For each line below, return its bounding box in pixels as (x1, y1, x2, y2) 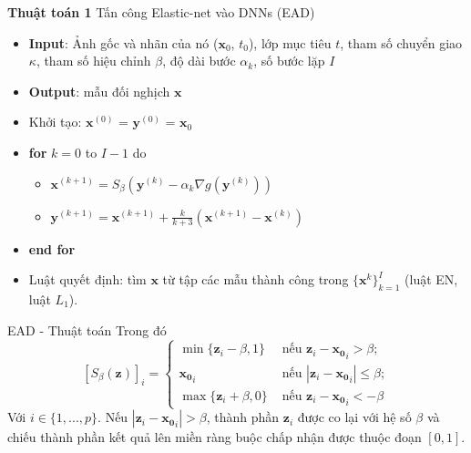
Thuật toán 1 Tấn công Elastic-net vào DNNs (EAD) (7, 3, 315, 21)
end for (28, 239, 76, 258)
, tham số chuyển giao (340, 33, 463, 52)
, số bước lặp (253, 51, 325, 70)
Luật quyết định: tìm (28, 270, 147, 289)
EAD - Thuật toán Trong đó (7, 320, 167, 339)
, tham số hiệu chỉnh (36, 51, 151, 70)
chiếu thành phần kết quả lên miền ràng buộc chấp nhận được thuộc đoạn (7, 427, 422, 447)
